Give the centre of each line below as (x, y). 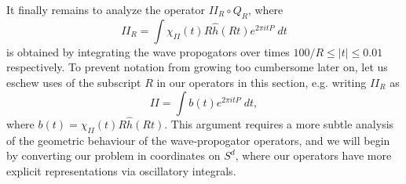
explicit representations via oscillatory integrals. (121, 170)
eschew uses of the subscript (74, 82)
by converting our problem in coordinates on (113, 155)
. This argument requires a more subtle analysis (279, 123)
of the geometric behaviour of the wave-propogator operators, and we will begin (198, 140)
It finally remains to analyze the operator (106, 9)
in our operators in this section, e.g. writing (262, 82)
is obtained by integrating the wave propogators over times (148, 51)
